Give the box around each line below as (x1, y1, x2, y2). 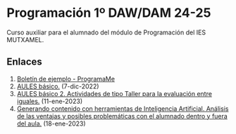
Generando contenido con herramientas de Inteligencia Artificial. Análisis (16, 104, 229, 113)
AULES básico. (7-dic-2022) (16, 82, 99, 91)
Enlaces (6, 56, 43, 68)
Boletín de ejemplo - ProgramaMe (16, 74, 116, 83)
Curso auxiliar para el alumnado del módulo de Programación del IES (6, 28, 206, 36)
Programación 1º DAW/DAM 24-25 (6, 5, 211, 21)
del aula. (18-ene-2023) (16, 119, 86, 128)
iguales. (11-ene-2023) (16, 97, 82, 105)
